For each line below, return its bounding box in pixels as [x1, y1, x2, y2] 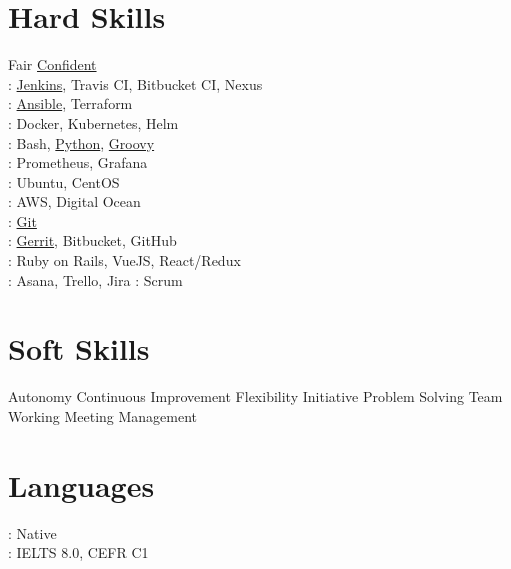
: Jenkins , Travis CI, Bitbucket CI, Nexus [8, 73, 263, 94]
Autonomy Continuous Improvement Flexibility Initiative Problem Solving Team [8, 386, 503, 407]
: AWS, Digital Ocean [8, 191, 141, 212]
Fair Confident [8, 54, 97, 75]
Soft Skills [8, 328, 150, 369]
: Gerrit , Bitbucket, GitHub [8, 230, 177, 251]
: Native [8, 522, 57, 543]
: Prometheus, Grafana [8, 152, 148, 173]
